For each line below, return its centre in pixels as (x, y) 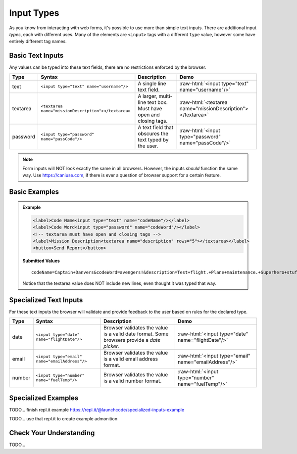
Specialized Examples (44, 398)
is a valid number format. (132, 381)
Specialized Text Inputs (46, 300)
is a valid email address (131, 359)
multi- (166, 96)
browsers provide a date (132, 340)
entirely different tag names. (38, 42)
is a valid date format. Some (136, 334)
